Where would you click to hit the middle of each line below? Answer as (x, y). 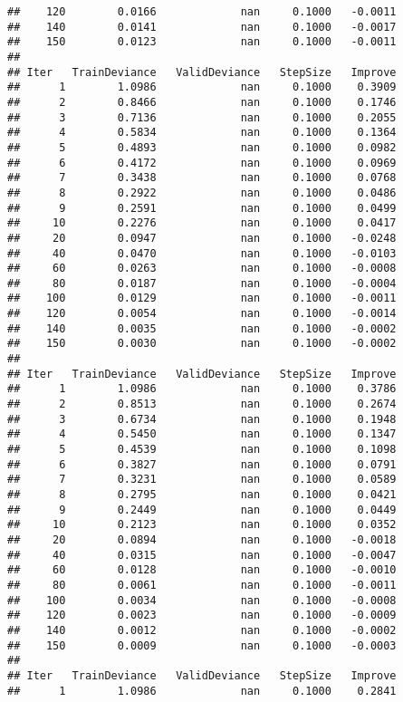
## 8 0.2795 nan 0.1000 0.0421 (202, 495)
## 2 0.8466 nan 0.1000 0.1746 (202, 102)
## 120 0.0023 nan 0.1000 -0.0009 (202, 615)
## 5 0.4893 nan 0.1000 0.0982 (202, 147)
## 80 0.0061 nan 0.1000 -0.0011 (202, 585)
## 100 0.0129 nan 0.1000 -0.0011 (202, 298)
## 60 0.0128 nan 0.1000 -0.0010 (202, 570)
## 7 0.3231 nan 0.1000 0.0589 (202, 480)
